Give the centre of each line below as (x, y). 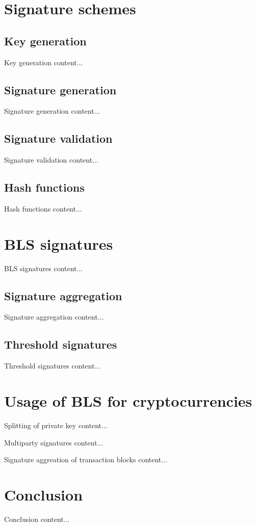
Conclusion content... (37, 519)
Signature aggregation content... (54, 317)
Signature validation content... (51, 160)
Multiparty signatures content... (54, 442)
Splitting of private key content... (56, 425)
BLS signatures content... (44, 268)
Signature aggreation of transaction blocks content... (86, 459)
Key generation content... (44, 62)
